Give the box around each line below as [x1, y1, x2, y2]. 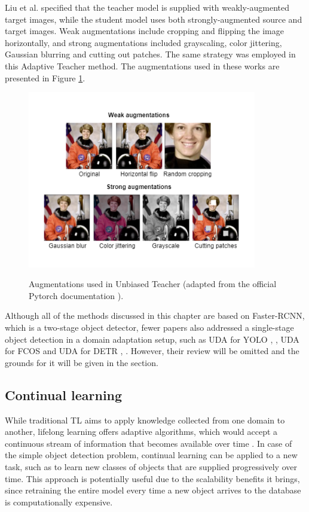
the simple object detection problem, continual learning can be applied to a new [5, 449, 298, 461]
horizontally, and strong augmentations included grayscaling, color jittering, [5, 36, 282, 48]
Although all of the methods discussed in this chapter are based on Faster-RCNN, [5, 309, 305, 322]
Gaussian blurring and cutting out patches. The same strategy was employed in [5, 48, 296, 60]
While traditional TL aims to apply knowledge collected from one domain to [5, 413, 285, 426]
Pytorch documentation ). [29, 289, 124, 301]
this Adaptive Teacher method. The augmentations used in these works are [5, 59, 280, 72]
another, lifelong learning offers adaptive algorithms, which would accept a [5, 425, 278, 438]
